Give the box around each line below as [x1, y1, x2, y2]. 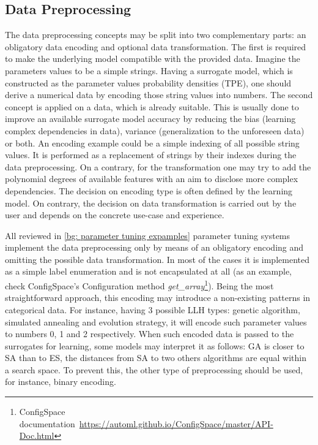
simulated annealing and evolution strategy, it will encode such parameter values [5, 315, 307, 328]
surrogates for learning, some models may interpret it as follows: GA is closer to [5, 339, 305, 352]
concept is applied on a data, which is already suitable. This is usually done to [5, 100, 299, 113]
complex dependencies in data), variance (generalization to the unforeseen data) [5, 124, 305, 137]
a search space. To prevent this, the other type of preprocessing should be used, [5, 363, 303, 376]
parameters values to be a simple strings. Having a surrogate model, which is [5, 64, 293, 77]
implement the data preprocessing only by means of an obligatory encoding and [5, 241, 304, 254]
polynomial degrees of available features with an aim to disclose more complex [5, 172, 298, 185]
